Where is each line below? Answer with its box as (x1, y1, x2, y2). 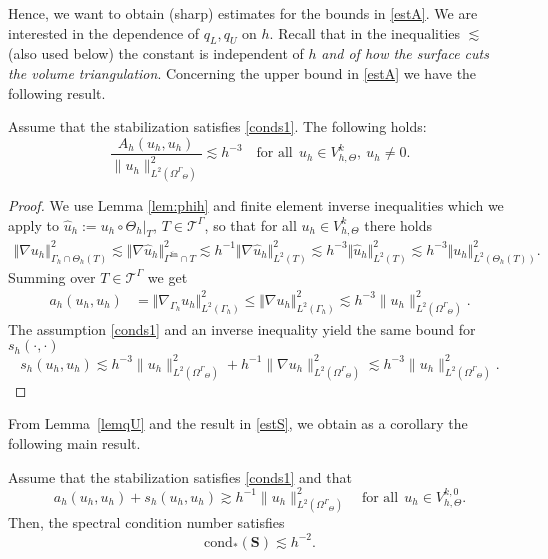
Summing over (8, 266, 96, 287)
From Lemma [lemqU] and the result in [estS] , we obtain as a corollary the (8, 413, 468, 434)
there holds (364, 214, 433, 235)
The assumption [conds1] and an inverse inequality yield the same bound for (8, 318, 476, 339)
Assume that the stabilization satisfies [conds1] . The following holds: (8, 116, 427, 137)
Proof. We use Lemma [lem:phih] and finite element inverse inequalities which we (8, 195, 504, 216)
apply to (8, 214, 59, 235)
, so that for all (204, 214, 297, 235)
